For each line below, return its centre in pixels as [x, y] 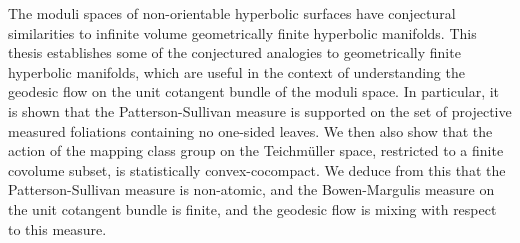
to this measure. [57, 228]
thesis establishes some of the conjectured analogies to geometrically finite [234, 52]
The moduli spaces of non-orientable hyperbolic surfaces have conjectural [232, 13]
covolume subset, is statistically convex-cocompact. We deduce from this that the [257, 169]
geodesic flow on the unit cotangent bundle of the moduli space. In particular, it [254, 91]
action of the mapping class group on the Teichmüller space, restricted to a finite [256, 150]
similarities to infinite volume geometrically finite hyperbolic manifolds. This [242, 32]
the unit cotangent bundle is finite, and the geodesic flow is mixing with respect [252, 208]
